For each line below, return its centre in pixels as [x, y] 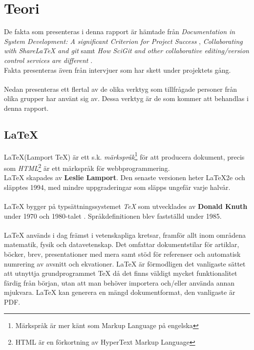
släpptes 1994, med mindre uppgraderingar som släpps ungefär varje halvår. [117, 187]
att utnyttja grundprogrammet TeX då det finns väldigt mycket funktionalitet [121, 273]
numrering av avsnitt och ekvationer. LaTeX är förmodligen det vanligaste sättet [125, 263]
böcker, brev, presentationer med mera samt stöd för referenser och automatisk [122, 254]
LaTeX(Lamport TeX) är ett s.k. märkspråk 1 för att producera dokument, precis [124, 156]
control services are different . [48, 60]
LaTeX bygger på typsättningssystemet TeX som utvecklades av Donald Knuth [126, 206]
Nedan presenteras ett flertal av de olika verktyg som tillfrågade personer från [121, 89]
